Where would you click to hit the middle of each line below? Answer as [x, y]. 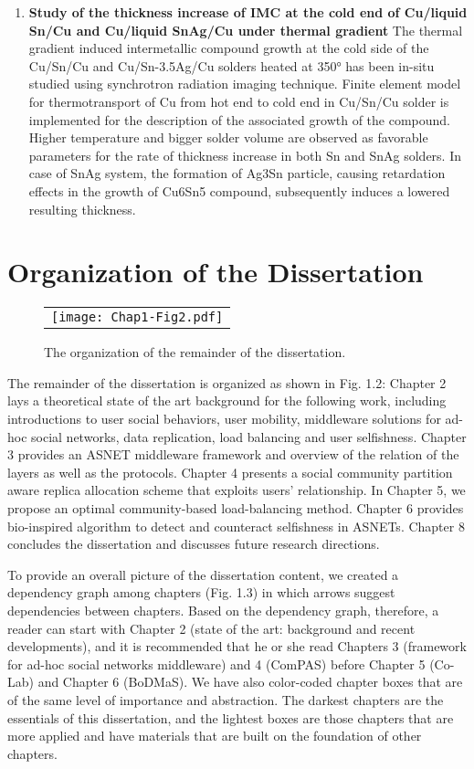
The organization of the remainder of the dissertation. [195, 352]
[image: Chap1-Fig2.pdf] [137, 317]
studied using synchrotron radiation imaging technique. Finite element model [245, 84]
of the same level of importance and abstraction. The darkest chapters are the [226, 699]
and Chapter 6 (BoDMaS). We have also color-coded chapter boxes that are [250, 682]
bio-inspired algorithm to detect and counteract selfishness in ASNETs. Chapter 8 [236, 526]
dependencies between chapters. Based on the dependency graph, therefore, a [223, 610]
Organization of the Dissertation [216, 272]
